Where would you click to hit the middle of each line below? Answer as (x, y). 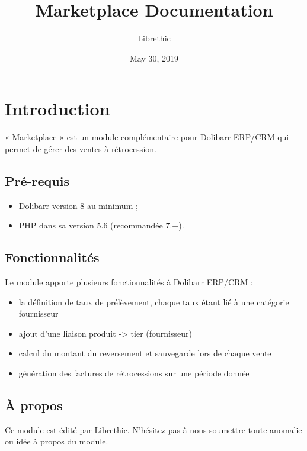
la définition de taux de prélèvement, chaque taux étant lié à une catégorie (154, 302)
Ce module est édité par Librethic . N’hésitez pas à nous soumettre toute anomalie (153, 429)
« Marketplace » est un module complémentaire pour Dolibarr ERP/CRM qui (147, 137)
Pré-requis (37, 180)
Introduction (57, 109)
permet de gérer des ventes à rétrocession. (81, 148)
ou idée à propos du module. (57, 441)
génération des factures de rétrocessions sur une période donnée (134, 373)
